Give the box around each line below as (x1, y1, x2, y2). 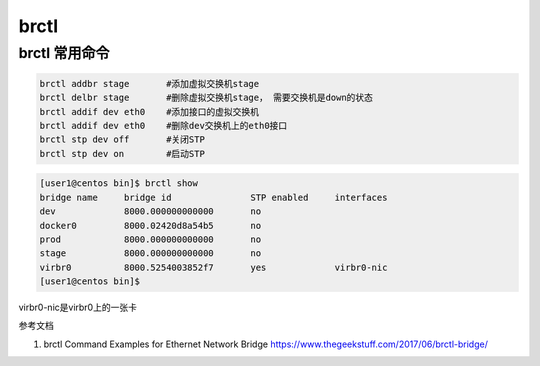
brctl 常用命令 (18, 44, 110, 62)
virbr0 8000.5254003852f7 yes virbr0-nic (39, 261, 388, 273)
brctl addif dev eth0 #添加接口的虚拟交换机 (39, 106, 260, 117)
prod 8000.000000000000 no (39, 233, 262, 245)
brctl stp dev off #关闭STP (39, 134, 205, 145)
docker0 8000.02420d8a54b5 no (39, 220, 262, 231)
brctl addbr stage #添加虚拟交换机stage (39, 78, 260, 89)
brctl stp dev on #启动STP (39, 148, 205, 159)
